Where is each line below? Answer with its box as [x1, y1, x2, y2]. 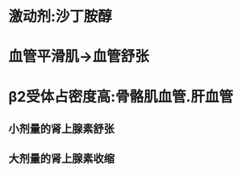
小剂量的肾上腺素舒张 [8, 122, 115, 136]
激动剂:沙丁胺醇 [8, 7, 113, 26]
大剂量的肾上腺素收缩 [8, 152, 115, 166]
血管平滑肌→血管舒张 [8, 48, 149, 65]
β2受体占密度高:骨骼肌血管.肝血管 [8, 87, 234, 106]
